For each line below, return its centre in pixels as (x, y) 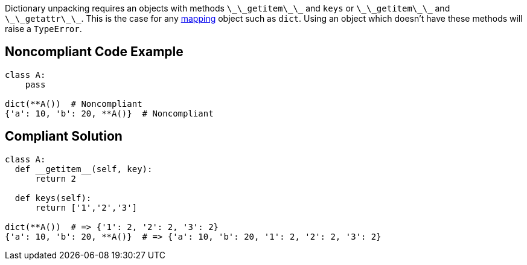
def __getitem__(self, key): (84, 169)
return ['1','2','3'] (86, 207)
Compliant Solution (64, 136)
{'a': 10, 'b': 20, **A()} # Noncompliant (109, 113)
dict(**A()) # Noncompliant (74, 104)
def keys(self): (53, 198)
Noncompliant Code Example (94, 52)
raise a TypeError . (43, 29)
